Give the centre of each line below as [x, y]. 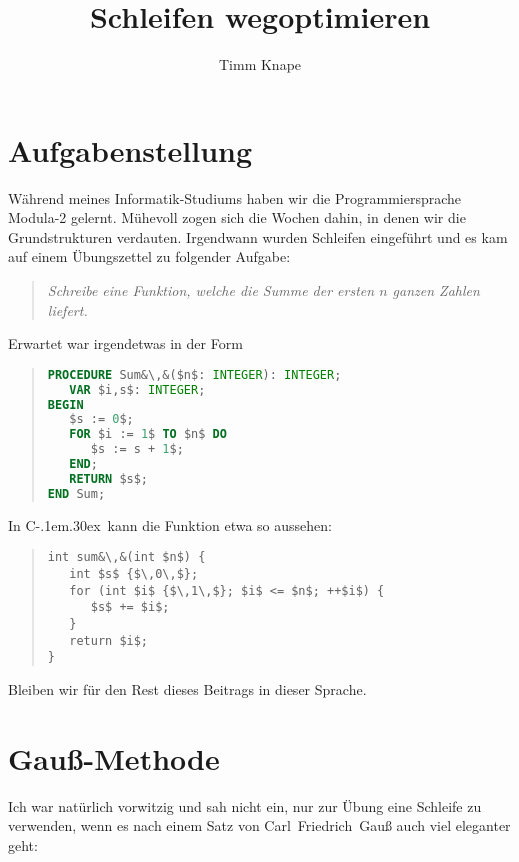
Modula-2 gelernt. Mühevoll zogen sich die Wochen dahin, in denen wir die [237, 217]
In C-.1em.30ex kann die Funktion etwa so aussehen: [170, 524]
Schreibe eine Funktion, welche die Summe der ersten [211, 290]
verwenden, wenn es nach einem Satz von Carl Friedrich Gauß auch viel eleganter [259, 825]
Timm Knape [260, 64]
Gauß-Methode [114, 757]
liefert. [67, 309]
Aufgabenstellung [130, 149]
